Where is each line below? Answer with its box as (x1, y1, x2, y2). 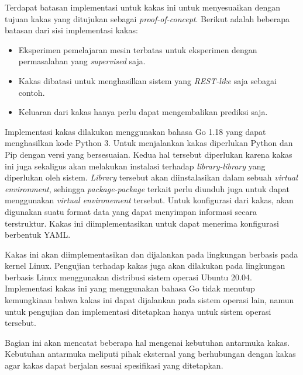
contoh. (18, 86, 45, 98)
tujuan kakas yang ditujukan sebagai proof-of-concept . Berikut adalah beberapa (5, 12, 290, 25)
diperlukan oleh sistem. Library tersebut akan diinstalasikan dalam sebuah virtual (5, 171, 298, 183)
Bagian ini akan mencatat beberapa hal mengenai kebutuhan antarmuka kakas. (5, 336, 290, 348)
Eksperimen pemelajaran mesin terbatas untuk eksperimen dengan (18, 43, 257, 55)
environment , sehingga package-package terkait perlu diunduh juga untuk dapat (5, 182, 290, 195)
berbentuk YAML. (5, 228, 71, 241)
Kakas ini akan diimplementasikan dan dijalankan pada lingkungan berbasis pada (5, 248, 298, 260)
